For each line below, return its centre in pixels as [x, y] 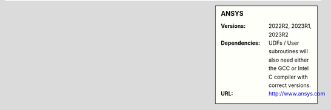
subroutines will [289, 51]
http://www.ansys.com [297, 94]
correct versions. [290, 85]
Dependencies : [241, 43]
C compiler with [289, 77]
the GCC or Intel [289, 68]
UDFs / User [284, 43]
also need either [289, 60]
